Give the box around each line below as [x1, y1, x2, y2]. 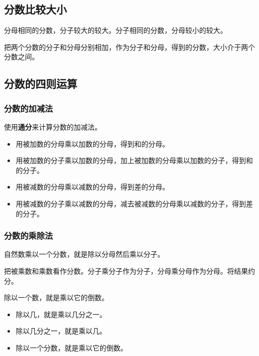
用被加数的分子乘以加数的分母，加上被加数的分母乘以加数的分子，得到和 [15, 155, 253, 166]
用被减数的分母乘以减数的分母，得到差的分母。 [15, 181, 169, 192]
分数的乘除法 [4, 229, 53, 242]
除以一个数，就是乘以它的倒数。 [4, 292, 109, 303]
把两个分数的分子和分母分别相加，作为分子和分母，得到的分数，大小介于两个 [4, 41, 255, 52]
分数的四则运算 [4, 76, 77, 91]
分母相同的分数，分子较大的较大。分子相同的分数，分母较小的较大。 [4, 25, 227, 35]
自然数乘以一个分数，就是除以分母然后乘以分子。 [4, 249, 164, 259]
